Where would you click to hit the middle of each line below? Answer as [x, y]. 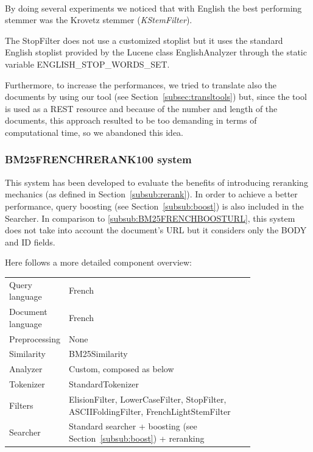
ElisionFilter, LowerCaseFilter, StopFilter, [148, 399]
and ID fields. [30, 242]
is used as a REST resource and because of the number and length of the [141, 108]
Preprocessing [35, 338]
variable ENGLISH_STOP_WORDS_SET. [87, 64]
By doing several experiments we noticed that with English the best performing [153, 8]
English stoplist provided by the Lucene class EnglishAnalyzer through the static [156, 52]
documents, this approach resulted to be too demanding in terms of [131, 120]
